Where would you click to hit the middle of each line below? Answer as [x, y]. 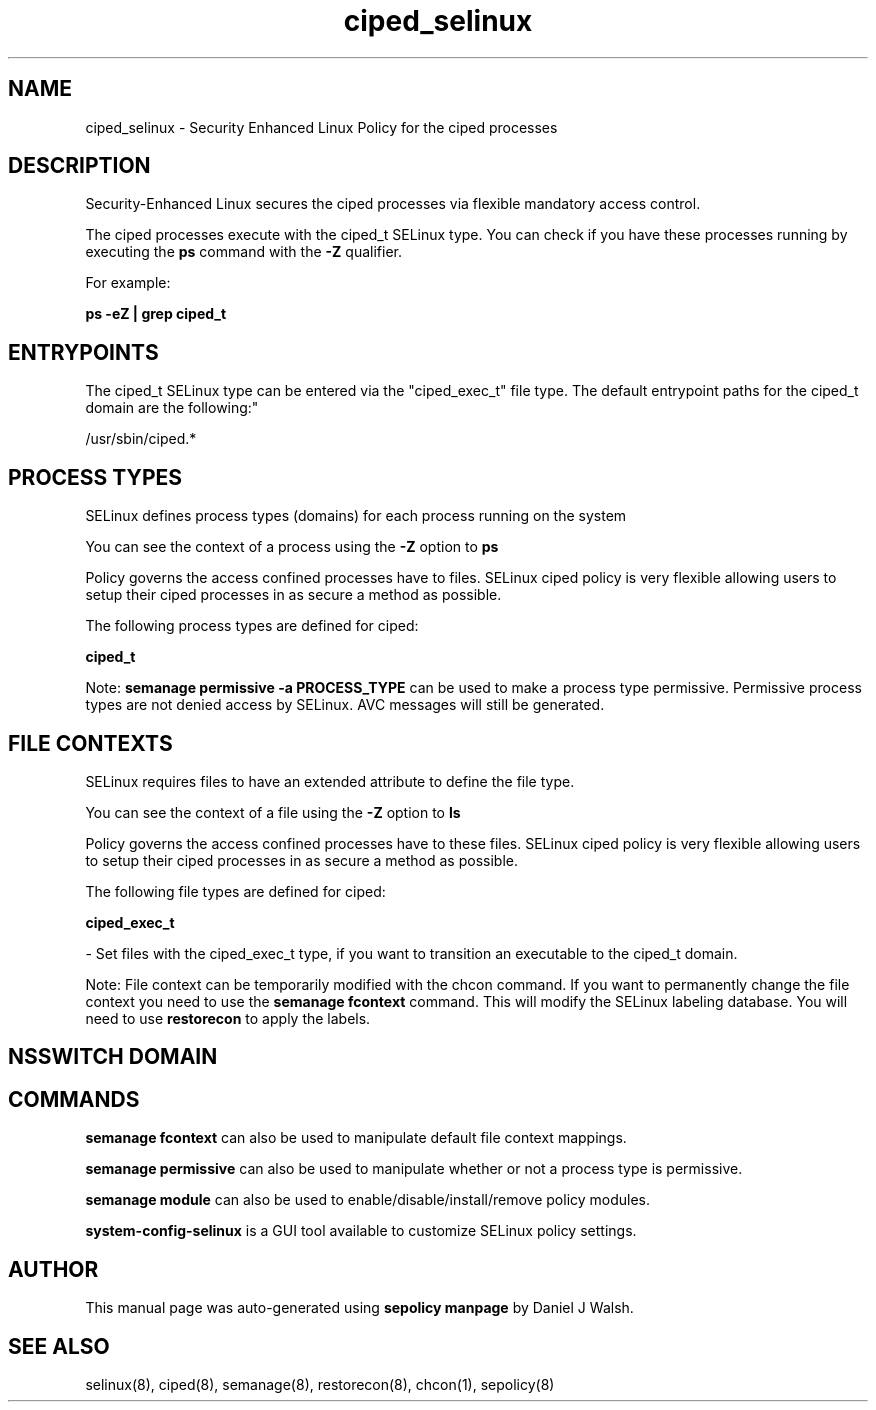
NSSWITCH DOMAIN [113, 1057]
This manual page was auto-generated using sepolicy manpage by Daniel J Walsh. [359, 1308]
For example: [128, 283]
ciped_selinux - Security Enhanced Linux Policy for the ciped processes [321, 127]
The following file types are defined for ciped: [235, 891]
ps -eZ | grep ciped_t [156, 314]
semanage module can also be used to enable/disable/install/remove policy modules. [368, 1200]
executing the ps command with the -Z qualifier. [243, 252]
